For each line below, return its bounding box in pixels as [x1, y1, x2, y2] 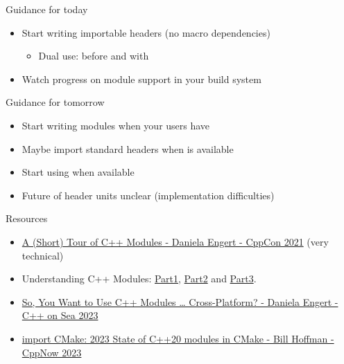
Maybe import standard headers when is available [21, 141, 234, 156]
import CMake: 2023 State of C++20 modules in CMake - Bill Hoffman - [21, 331, 334, 345]
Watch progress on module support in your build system [21, 71, 261, 86]
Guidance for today [6, 2, 88, 16]
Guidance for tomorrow [6, 95, 105, 109]
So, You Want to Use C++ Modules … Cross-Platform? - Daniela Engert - [21, 294, 338, 309]
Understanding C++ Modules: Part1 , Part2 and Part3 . [21, 271, 257, 286]
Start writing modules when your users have [21, 118, 210, 132]
